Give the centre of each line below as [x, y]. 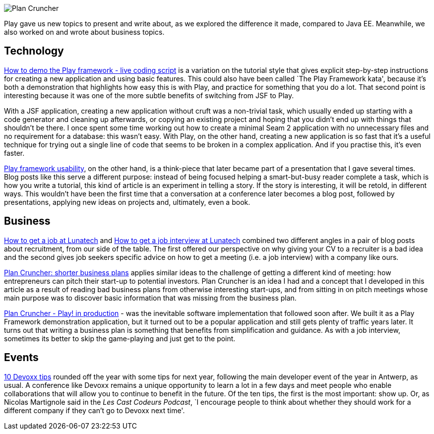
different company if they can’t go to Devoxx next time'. [94, 410]
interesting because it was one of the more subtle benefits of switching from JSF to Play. [149, 95]
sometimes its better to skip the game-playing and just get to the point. [120, 338]
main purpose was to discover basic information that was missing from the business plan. [150, 298]
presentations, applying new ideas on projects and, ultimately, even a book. [127, 202]
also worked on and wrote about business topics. [84, 32]
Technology [34, 51]
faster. [14, 153]
